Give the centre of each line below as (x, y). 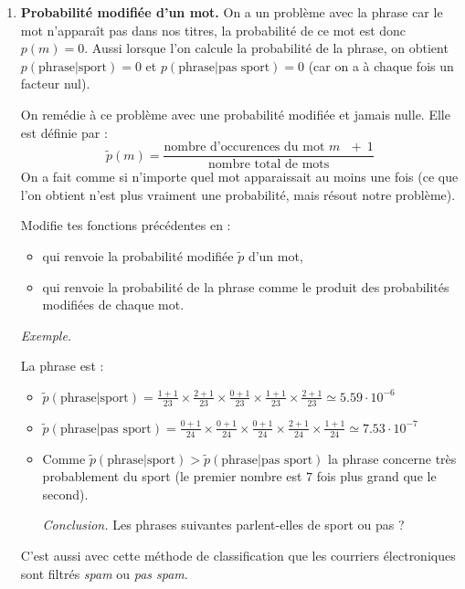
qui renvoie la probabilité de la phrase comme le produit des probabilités (246, 286)
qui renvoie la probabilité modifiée (138, 256)
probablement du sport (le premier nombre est (172, 476)
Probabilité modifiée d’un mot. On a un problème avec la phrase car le (232, 12)
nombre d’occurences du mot (244, 147)
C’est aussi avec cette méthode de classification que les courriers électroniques (238, 555)
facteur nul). (55, 84)
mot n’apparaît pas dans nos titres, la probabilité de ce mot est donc (213, 30)
